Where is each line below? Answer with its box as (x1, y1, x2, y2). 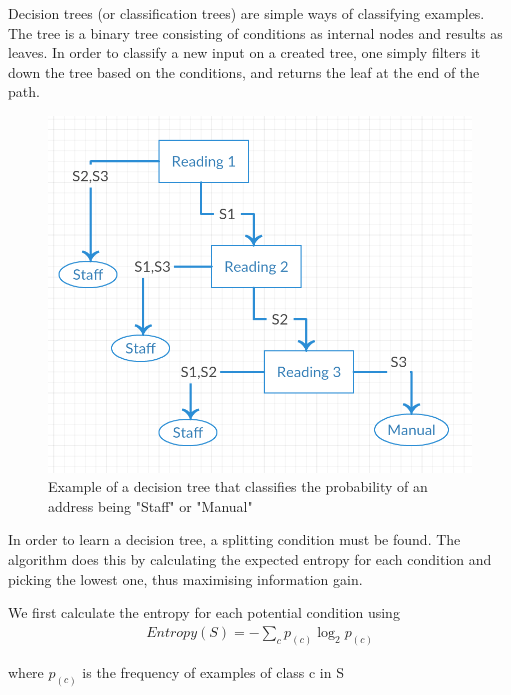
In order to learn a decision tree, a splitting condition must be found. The (8, 529, 461, 550)
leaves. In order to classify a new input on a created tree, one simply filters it (8, 42, 481, 63)
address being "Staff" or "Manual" (48, 495, 253, 516)
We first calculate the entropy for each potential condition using (8, 602, 400, 623)
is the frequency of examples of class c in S (82, 661, 344, 682)
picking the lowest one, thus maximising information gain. (8, 568, 363, 589)
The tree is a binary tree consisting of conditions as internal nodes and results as (8, 22, 503, 43)
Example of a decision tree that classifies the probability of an (48, 476, 428, 497)
